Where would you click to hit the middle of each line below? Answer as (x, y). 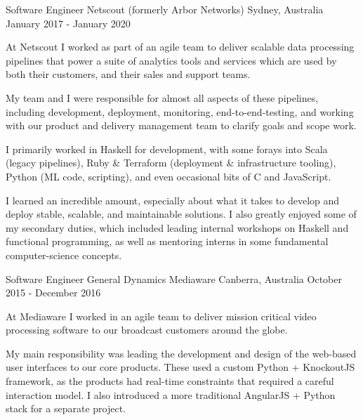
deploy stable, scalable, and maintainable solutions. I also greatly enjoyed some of (181, 214)
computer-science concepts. (64, 255)
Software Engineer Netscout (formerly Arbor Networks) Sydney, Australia (165, 9)
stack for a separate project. (66, 408)
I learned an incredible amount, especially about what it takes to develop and (173, 200)
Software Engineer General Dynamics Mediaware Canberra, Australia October (174, 278)
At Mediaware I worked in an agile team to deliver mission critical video (161, 316)
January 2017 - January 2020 (68, 23)
